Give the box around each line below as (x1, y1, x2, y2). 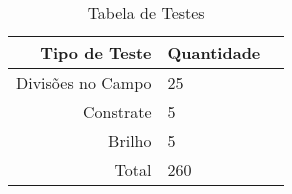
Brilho (108, 129, 152, 152)
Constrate (82, 100, 152, 123)
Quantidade (167, 41, 261, 64)
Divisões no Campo (16, 71, 152, 94)
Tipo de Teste (40, 41, 152, 64)
